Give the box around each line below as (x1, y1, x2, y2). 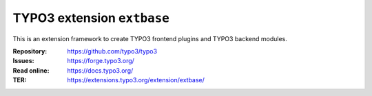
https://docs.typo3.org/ (67, 66, 134, 75)
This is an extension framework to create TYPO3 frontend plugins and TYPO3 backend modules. (12, 34, 287, 43)
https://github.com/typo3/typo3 (67, 47, 158, 55)
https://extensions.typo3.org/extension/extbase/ (67, 76, 205, 84)
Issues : (12, 57, 34, 65)
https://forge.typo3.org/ (67, 57, 134, 65)
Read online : (12, 66, 50, 75)
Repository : (12, 47, 48, 55)
